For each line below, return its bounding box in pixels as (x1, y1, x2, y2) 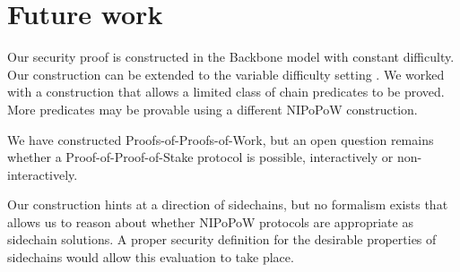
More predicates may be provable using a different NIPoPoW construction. (7, 99, 418, 118)
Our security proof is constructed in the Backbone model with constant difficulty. (7, 47, 455, 66)
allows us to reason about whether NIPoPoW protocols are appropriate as (7, 212, 413, 231)
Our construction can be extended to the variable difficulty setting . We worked (7, 64, 445, 83)
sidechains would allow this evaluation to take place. (7, 248, 294, 267)
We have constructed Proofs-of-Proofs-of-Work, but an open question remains (7, 130, 434, 149)
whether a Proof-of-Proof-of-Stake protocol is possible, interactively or (7, 148, 394, 166)
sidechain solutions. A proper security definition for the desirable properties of (7, 230, 437, 249)
